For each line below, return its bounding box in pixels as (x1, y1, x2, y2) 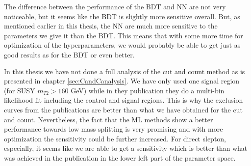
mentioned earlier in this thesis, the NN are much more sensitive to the (4, 21, 218, 31)
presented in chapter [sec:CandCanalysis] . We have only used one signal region (4, 76, 240, 86)
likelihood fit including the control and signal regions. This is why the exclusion (4, 95, 243, 105)
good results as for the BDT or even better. (4, 49, 135, 59)
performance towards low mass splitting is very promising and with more (4, 124, 223, 134)
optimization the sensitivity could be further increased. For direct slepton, (4, 133, 226, 143)
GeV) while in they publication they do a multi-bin (71, 85, 225, 95)
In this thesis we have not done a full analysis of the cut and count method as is (4, 66, 245, 76)
